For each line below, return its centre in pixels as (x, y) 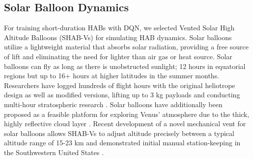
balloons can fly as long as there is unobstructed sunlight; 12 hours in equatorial (125, 66)
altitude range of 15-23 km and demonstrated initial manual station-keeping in (122, 143)
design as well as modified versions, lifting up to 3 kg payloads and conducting (122, 95)
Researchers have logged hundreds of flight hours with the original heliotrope (120, 85)
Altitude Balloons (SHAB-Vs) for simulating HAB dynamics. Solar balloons (118, 37)
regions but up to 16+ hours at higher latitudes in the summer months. (112, 76)
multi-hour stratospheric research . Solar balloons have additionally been (113, 104)
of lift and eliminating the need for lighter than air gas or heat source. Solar (118, 56)
